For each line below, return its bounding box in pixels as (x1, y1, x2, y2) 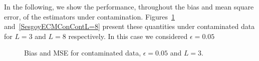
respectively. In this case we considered (68, 30, 188, 41)
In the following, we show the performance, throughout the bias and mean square (4, 1, 254, 11)
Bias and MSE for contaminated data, (24, 47, 141, 58)
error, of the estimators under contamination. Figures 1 (4, 11, 175, 21)
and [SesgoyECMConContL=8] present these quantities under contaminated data (4, 21, 255, 31)
